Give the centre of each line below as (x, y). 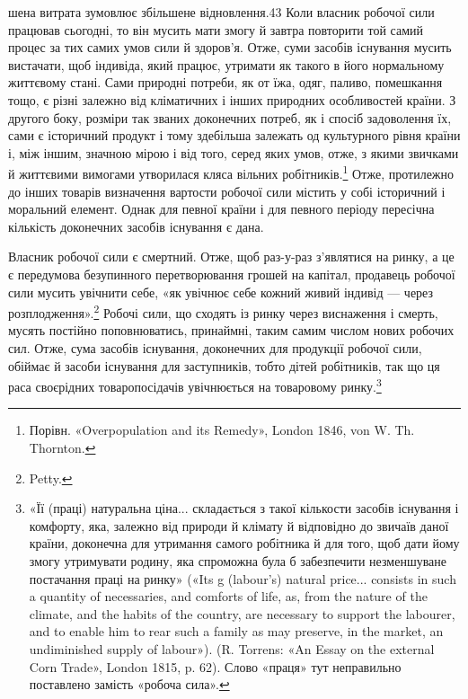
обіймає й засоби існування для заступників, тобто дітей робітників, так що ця (224, 365)
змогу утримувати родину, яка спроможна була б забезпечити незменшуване (238, 561)
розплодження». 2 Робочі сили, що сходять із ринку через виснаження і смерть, (223, 311)
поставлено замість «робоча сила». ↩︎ (129, 684)
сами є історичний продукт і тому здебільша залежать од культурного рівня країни (234, 135)
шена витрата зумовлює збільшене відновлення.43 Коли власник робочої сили (221, 12)
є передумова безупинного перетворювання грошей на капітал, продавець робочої (232, 274)
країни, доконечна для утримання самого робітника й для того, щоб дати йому (244, 543)
